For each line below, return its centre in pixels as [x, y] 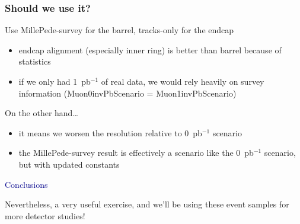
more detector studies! [45, 215]
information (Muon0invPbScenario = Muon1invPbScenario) [127, 93]
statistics [35, 61]
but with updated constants [69, 164]
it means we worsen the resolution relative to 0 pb [110, 132]
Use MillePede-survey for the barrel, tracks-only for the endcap [119, 30]
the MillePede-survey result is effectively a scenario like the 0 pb [136, 153]
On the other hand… [42, 113]
